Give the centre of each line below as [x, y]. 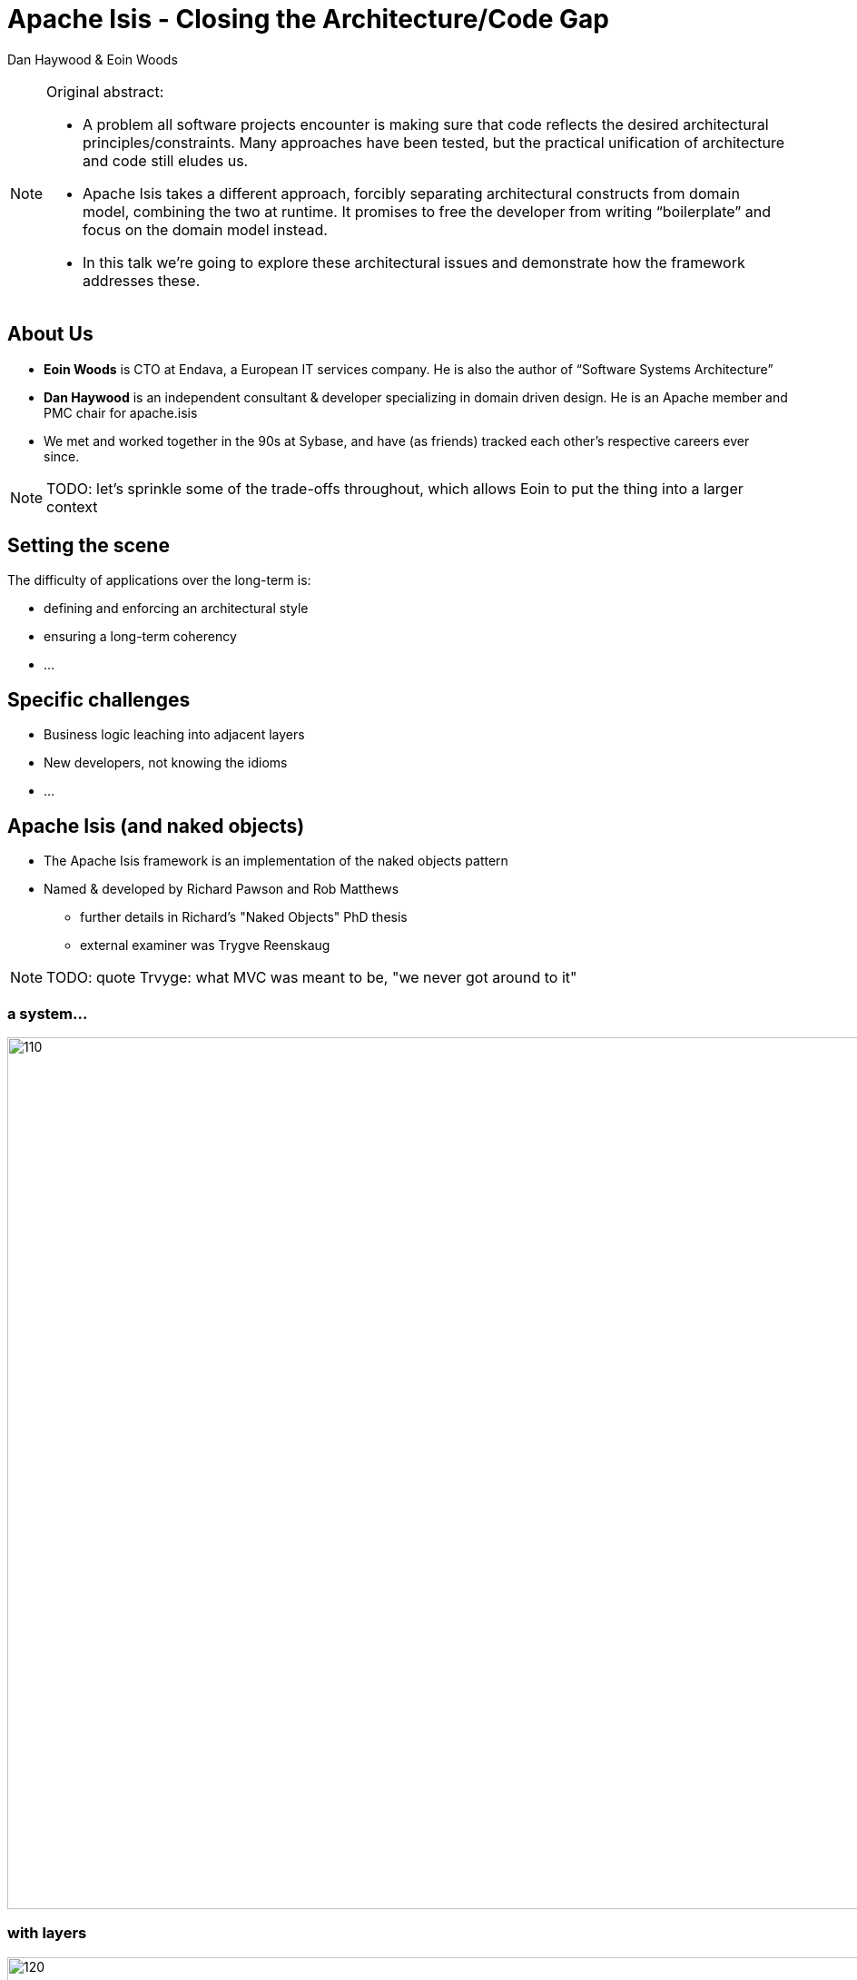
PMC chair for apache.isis [121, 412]
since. [62, 456]
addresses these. [142, 280]
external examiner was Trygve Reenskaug [205, 945]
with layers [47, 1933]
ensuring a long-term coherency [140, 637]
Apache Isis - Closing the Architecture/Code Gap [309, 19]
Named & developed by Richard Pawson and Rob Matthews [222, 889]
